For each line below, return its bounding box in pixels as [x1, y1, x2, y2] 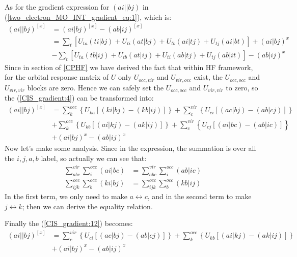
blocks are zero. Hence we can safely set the [27, 82, 164, 92]
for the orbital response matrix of [5, 72, 109, 82]
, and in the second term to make [147, 191, 252, 202]
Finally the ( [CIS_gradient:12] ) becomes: [5, 218, 133, 229]
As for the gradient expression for [5, 2, 110, 12]
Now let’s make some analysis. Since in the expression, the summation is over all [5, 143, 256, 153]
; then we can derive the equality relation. [22, 201, 153, 211]
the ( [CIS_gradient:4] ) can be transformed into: [5, 92, 154, 103]
